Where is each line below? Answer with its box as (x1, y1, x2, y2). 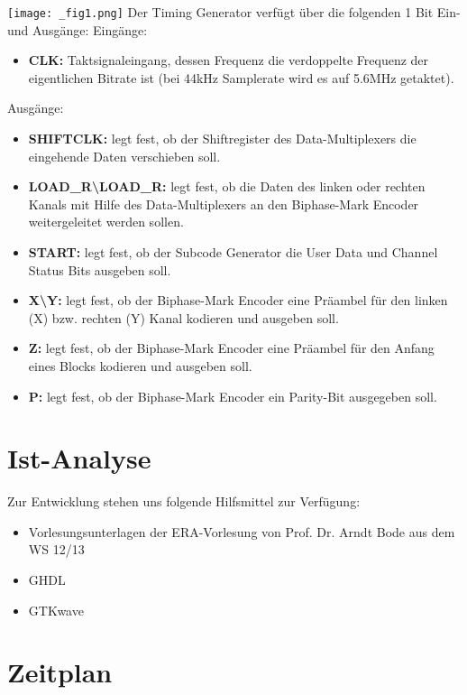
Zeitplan (7, 653, 113, 690)
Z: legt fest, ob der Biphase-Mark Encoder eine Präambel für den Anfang (28, 338, 435, 357)
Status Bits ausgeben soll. (28, 260, 171, 279)
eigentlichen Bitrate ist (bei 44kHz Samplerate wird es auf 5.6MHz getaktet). (28, 68, 454, 87)
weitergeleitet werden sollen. (28, 212, 184, 231)
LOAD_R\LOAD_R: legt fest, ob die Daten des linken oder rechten (28, 177, 426, 196)
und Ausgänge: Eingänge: (7, 20, 148, 39)
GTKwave (28, 600, 84, 619)
